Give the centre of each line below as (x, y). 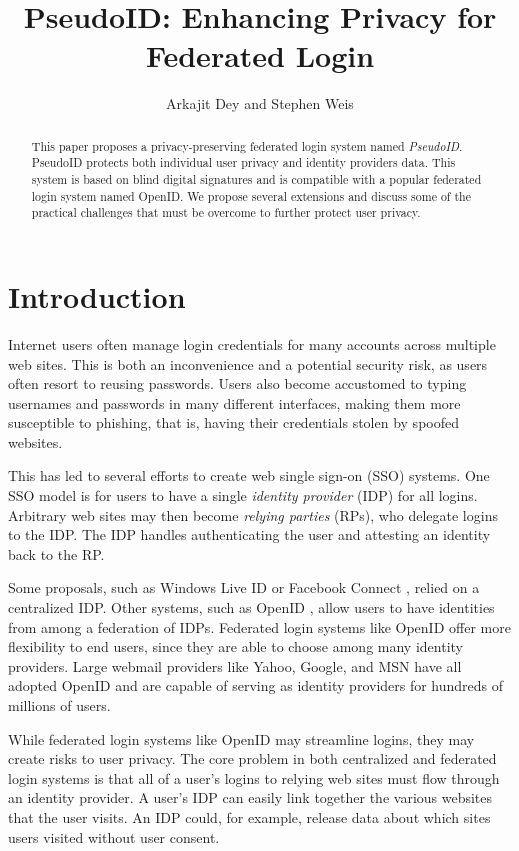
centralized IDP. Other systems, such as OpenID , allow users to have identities (251, 607)
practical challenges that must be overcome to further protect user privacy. (226, 212)
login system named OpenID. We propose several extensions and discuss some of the (251, 195)
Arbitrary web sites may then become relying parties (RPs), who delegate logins (253, 514)
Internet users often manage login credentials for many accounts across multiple (252, 343)
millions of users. (59, 705)
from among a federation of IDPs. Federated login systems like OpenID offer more (259, 626)
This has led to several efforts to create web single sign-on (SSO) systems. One (249, 475)
